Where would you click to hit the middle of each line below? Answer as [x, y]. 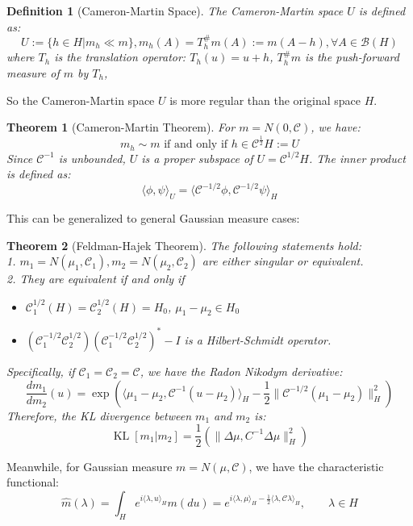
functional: [33, 482]
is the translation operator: [120, 57]
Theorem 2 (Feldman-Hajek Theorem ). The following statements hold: [184, 245]
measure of [33, 73]
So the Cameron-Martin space [81, 100]
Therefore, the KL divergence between [99, 415]
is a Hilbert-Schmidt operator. [258, 339]
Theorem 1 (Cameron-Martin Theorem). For [121, 127]
